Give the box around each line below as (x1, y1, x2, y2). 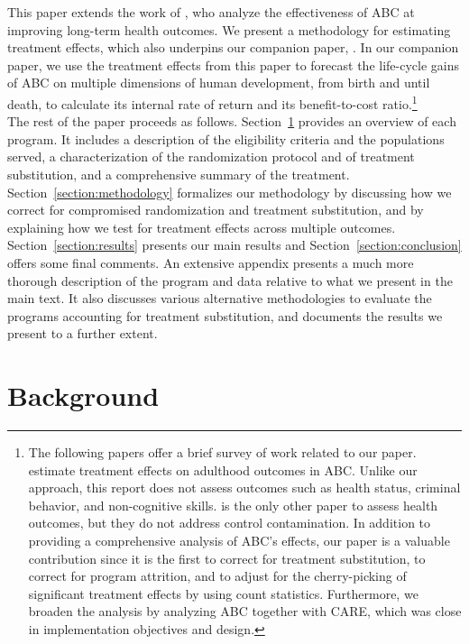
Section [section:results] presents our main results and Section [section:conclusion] (7, 235, 462, 254)
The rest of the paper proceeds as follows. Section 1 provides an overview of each (7, 112, 456, 131)
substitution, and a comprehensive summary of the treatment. (7, 165, 350, 183)
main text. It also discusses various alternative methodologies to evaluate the (7, 289, 432, 308)
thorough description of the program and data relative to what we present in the (7, 271, 453, 290)
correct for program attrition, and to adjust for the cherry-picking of (28, 566, 407, 585)
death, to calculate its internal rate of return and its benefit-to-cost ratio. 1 (7, 91, 418, 113)
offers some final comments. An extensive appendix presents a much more (7, 253, 414, 271)
